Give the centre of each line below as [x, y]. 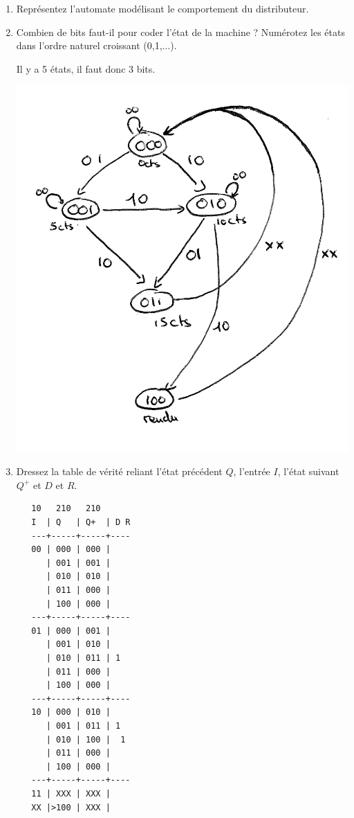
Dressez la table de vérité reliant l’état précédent [119, 471]
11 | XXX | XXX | [71, 793]
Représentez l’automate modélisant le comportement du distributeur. [162, 8]
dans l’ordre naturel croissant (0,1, [89, 45]
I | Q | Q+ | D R [81, 523]
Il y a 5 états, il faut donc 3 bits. [86, 68]
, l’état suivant [308, 471]
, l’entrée [252, 471]
